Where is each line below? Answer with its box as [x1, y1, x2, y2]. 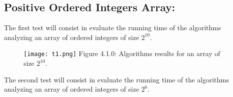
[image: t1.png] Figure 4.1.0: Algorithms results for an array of [24, 48, 220, 58]
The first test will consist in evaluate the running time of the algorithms [4, 22, 221, 33]
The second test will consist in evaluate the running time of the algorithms [4, 74, 229, 84]
